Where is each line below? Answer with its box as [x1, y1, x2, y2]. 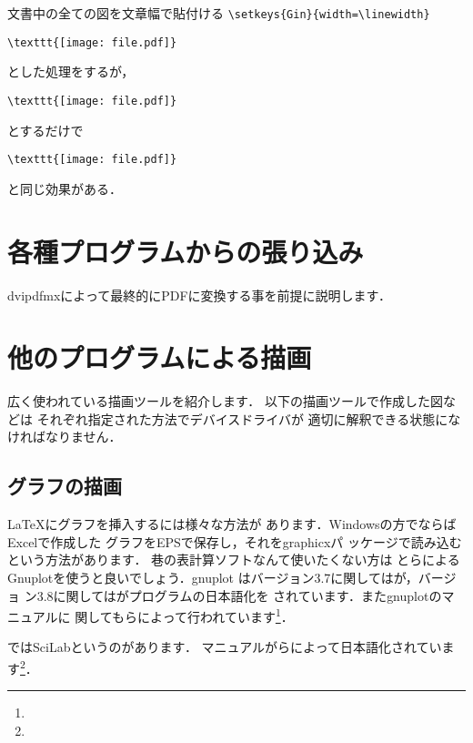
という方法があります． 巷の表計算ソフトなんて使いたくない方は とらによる [7, 550, 460, 569]
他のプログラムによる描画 [7, 339, 312, 376]
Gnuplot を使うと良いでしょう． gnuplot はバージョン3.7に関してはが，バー [7, 568, 444, 587]
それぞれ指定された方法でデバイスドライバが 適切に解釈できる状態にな [36, 409, 461, 428]
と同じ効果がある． [7, 178, 122, 198]
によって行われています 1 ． [137, 605, 294, 626]
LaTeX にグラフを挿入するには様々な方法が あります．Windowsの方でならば [7, 514, 457, 534]
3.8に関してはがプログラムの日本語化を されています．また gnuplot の [36, 585, 442, 605]
